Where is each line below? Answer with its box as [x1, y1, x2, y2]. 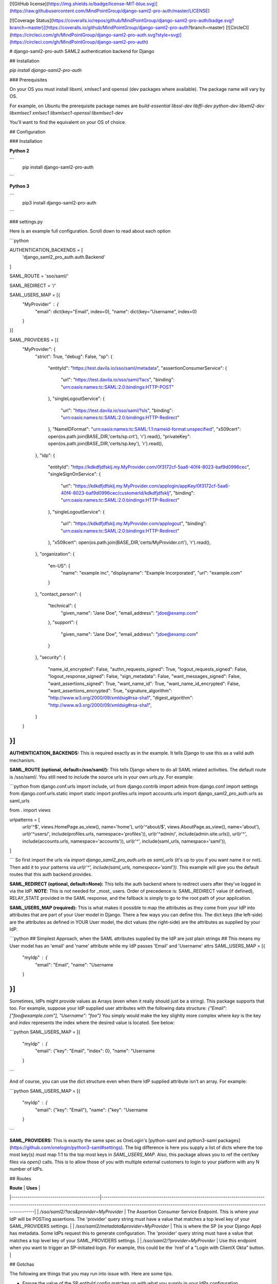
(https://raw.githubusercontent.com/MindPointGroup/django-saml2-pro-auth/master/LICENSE [9, 8, 208, 14]
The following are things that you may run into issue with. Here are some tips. [9, 1271, 173, 1277]
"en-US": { [48, 562, 71, 569]
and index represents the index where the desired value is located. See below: [9, 1019, 175, 1026]
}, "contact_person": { [35, 591, 82, 597]
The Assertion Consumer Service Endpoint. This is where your [127, 1209, 259, 1215]
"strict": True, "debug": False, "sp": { [35, 353, 113, 360]
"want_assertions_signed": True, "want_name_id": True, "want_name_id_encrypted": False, [48, 681, 241, 687]
